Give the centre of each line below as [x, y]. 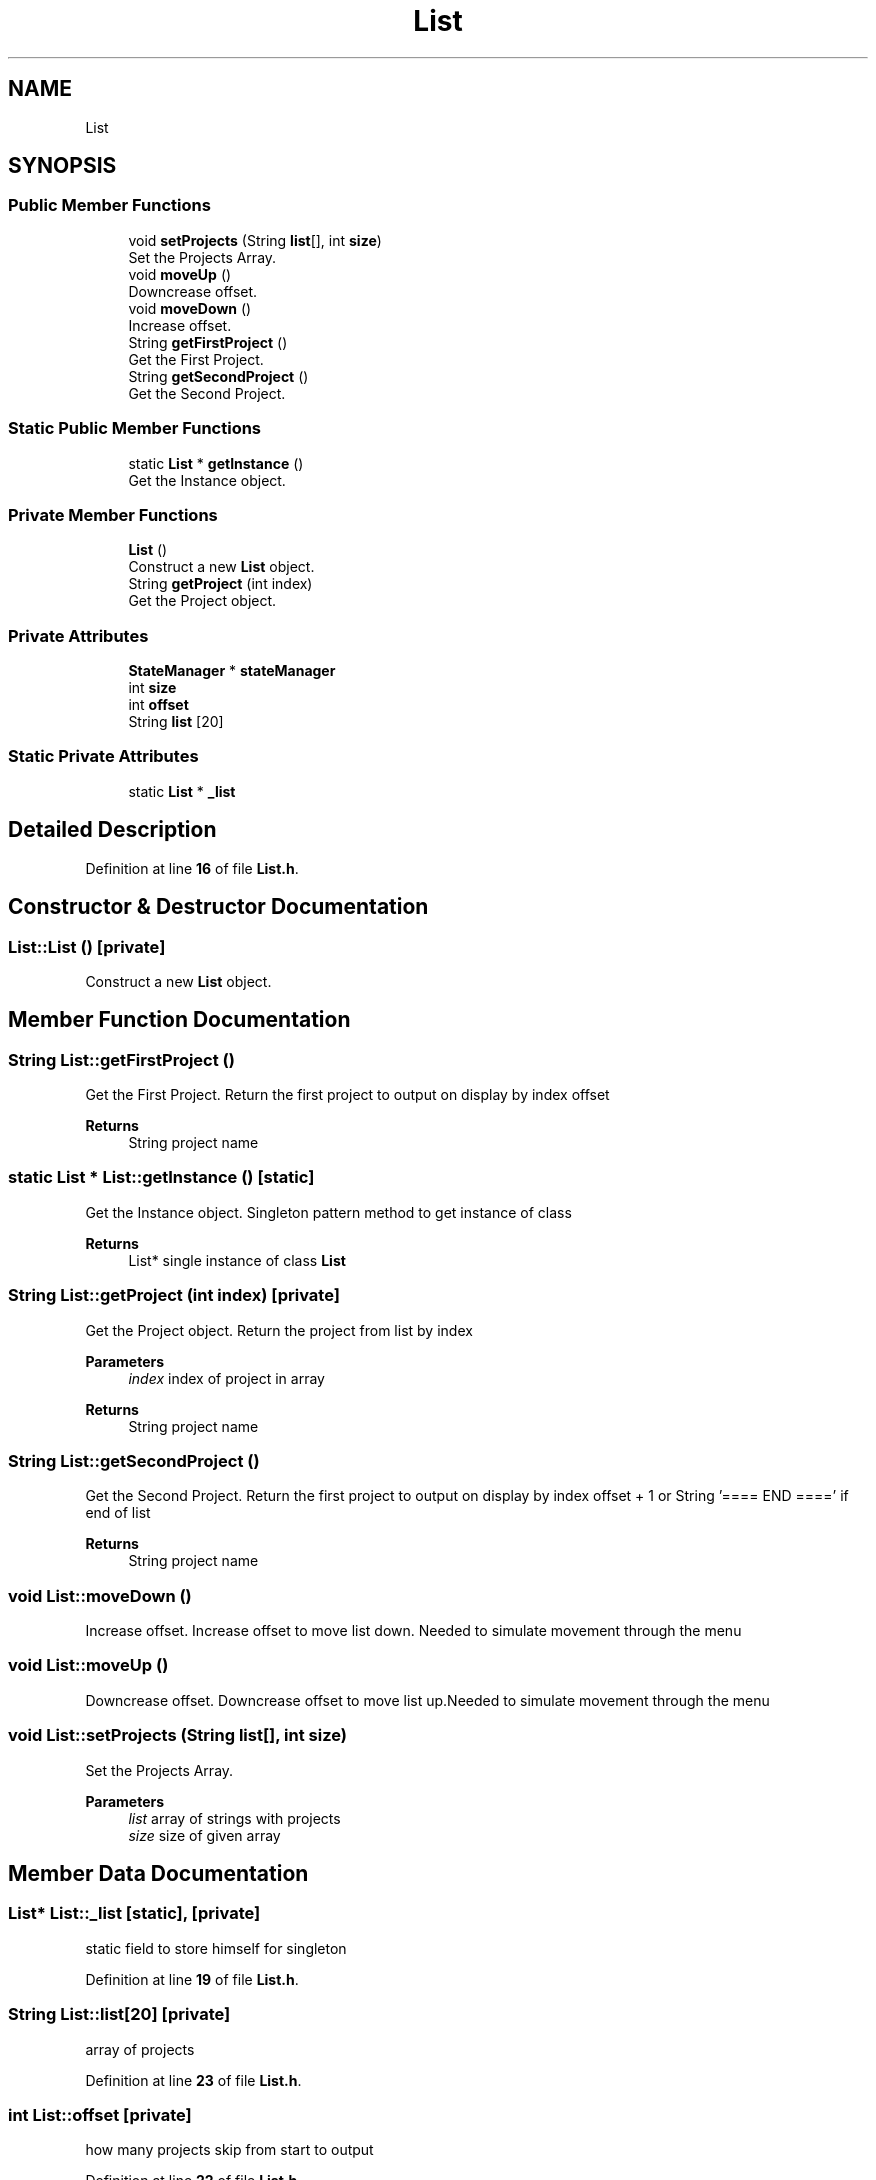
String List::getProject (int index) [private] [174, 1295]
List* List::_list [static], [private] [134, 1913]
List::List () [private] [87, 946]
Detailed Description [112, 830]
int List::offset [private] [100, 2114]
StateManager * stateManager [232, 671]
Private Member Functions [113, 514]
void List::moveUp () [88, 1665]
